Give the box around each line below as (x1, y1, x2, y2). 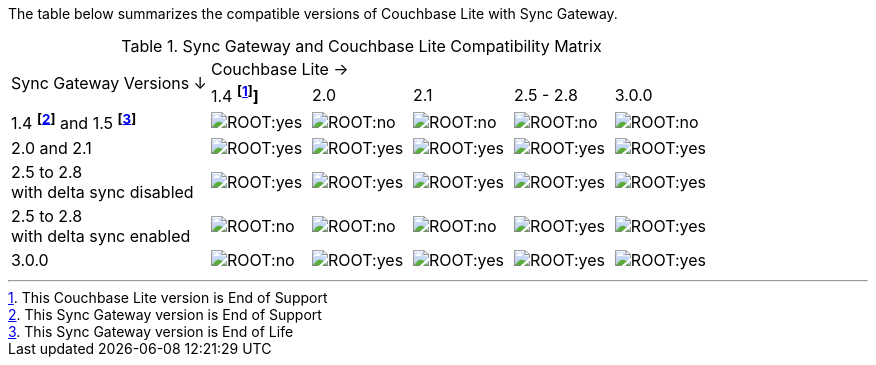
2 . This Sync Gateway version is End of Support (8, 305, 322, 323)
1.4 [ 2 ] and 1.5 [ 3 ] (11, 110, 137, 134)
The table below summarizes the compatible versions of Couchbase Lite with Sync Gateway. (8, 5, 618, 22)
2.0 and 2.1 (11, 137, 92, 158)
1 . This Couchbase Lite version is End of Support (8, 288, 328, 306)
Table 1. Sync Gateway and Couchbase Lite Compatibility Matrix (121, 36, 602, 56)
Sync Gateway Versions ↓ (11, 72, 207, 93)
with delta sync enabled (11, 225, 191, 246)
